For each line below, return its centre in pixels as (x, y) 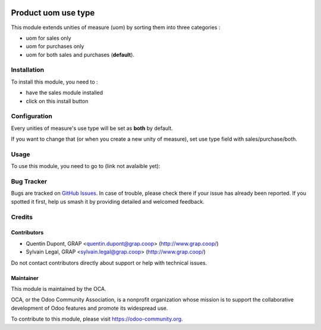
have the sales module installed (64, 93)
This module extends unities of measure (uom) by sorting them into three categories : (116, 27)
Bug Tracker (29, 182)
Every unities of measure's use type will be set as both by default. (92, 128)
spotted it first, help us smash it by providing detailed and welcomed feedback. (108, 201)
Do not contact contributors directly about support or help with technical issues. (109, 263)
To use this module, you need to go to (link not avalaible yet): (86, 166)
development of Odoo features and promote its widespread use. (89, 308)
